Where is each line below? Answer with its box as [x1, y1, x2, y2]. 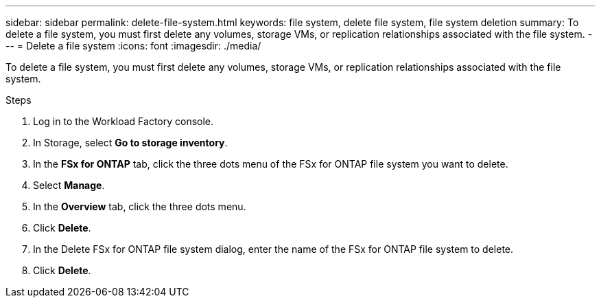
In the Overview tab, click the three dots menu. [33, 201, 246, 212]
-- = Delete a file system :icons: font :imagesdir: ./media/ [5, 40, 261, 52]
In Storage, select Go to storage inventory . [33, 137, 228, 148]
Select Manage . [33, 179, 105, 191]
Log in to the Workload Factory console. [33, 115, 214, 127]
